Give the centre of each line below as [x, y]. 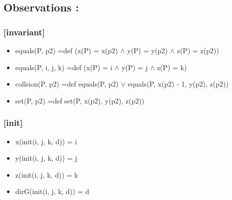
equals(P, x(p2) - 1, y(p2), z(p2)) [178, 84]
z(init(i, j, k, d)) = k [47, 174]
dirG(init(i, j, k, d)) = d [52, 191]
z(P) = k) [172, 67]
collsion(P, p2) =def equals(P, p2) [67, 84]
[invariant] [24, 32]
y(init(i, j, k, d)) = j [46, 158]
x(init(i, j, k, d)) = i [46, 141]
